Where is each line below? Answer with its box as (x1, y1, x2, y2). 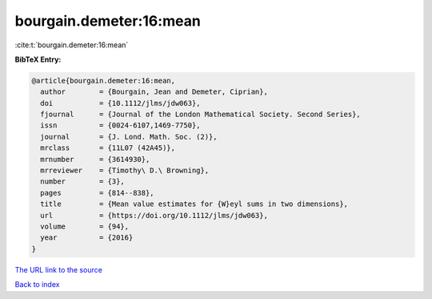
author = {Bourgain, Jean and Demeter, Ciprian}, (40, 87, 268, 96)
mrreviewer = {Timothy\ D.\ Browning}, (40, 166, 210, 176)
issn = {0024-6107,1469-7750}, (40, 121, 201, 130)
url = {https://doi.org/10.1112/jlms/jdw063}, (40, 211, 268, 220)
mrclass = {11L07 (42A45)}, (40, 143, 176, 152)
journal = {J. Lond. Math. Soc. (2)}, (40, 132, 218, 141)
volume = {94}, (40, 222, 130, 231)
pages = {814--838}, (40, 188, 155, 197)
